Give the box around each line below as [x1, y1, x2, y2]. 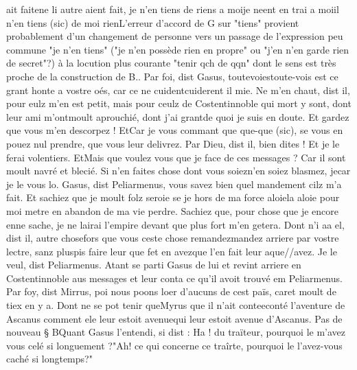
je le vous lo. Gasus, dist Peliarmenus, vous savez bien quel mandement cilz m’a [6, 176, 342, 191]
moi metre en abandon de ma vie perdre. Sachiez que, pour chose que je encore [6, 203, 339, 218]
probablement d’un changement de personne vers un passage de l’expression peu [6, 29, 343, 43]
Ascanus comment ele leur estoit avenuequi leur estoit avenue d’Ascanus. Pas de [6, 311, 343, 325]
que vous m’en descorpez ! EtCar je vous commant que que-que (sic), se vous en [6, 123, 343, 137]
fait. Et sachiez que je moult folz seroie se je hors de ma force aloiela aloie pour [6, 190, 340, 205]
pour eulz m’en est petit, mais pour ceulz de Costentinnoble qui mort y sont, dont [6, 96, 352, 111]
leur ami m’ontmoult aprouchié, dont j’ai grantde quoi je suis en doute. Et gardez [6, 109, 349, 124]
